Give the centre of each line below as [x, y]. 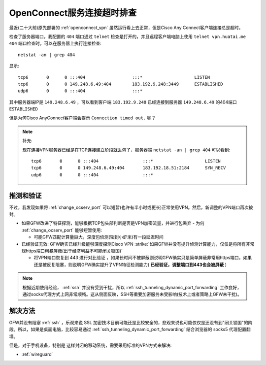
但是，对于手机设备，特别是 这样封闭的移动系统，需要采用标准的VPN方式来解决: [90, 345]
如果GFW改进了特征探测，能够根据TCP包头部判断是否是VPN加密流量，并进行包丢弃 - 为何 [113, 223]
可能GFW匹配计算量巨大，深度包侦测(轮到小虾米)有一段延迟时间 [99, 237]
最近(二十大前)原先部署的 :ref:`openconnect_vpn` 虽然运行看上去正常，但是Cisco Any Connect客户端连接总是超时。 [126, 28]
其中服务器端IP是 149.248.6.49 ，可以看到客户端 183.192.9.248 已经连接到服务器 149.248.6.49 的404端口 [123, 102]
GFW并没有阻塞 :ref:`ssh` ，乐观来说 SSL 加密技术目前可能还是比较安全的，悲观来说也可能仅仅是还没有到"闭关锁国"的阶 [131, 322]
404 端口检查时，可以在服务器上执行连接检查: [55, 43]
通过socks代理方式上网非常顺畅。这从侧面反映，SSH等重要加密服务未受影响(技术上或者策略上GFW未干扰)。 [132, 294]
